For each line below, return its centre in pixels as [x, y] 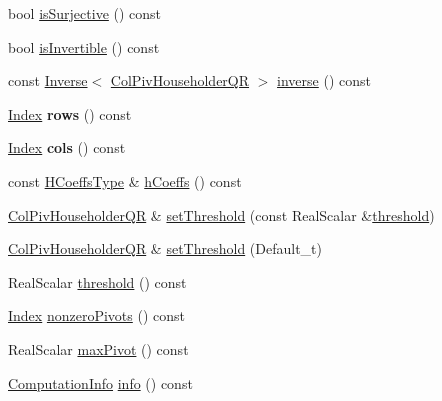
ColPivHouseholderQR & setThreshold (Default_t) [165, 248]
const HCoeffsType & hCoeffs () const [125, 180]
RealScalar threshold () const [97, 281]
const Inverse [48, 80]
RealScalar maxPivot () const [98, 348]
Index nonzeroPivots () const [96, 315]
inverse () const [324, 80]
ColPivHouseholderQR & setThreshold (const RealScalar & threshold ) [221, 214]
